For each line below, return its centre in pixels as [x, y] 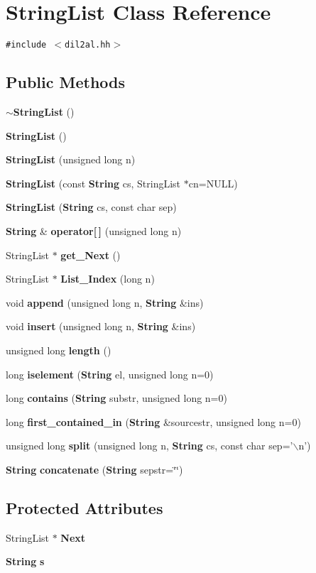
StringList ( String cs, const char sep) [91, 207]
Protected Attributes [85, 507]
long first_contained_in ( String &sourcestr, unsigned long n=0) [153, 421]
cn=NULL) [213, 183]
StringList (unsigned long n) [71, 159]
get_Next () [91, 255]
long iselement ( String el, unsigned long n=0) [110, 374]
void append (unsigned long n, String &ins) [105, 302]
